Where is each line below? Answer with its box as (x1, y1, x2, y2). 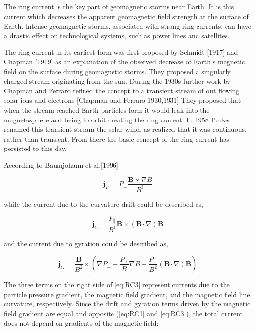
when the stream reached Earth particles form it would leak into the (4, 104, 210, 115)
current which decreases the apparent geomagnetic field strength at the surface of (4, 11, 249, 21)
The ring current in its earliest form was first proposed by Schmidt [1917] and (4, 47, 238, 57)
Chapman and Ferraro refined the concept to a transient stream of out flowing (4, 85, 240, 95)
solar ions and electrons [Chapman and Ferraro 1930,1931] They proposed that (4, 95, 241, 105)
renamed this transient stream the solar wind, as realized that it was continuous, (4, 124, 247, 134)
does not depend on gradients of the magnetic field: (4, 318, 159, 328)
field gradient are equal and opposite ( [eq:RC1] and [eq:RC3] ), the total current (4, 308, 243, 318)
